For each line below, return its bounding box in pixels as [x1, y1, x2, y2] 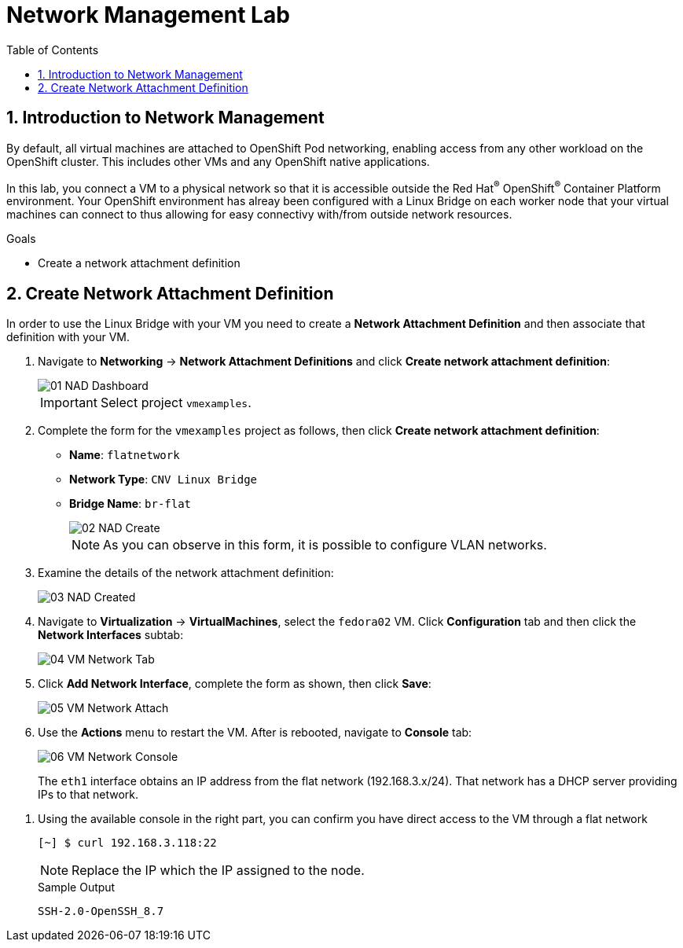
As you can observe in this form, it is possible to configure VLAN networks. [103, 537, 547, 553]
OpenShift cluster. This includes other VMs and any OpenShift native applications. [6, 154, 430, 168]
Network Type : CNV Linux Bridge [69, 472, 257, 487]
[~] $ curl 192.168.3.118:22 [38, 836, 217, 850]
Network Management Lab [6, 2, 290, 28]
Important [40, 395, 97, 411]
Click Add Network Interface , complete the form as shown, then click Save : [38, 677, 431, 691]
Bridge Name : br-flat [69, 497, 192, 511]
